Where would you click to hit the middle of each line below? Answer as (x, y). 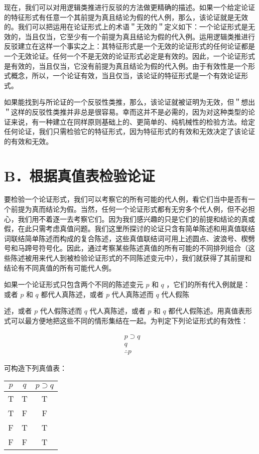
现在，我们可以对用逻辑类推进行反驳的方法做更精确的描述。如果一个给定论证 (129, 7)
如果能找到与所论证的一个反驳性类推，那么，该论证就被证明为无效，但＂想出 (129, 102)
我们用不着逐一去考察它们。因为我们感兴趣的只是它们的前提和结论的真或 (136, 219)
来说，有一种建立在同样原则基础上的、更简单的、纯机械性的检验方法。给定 (133, 121)
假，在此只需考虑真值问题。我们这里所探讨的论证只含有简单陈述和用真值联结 (129, 228)
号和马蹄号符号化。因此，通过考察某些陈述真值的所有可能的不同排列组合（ (126, 248)
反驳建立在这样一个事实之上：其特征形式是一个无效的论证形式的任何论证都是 (129, 46)
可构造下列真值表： (35, 368)
